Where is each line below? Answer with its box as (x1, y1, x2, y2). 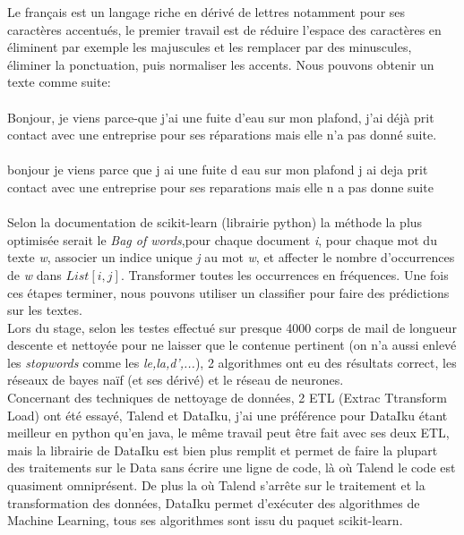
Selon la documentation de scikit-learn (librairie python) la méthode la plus (7, 213, 423, 232)
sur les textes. (7, 301, 82, 319)
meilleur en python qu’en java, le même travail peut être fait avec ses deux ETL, (7, 423, 450, 442)
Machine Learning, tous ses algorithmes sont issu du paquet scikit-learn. (7, 511, 403, 530)
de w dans (7, 265, 62, 284)
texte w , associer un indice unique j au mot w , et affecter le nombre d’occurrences (7, 248, 455, 267)
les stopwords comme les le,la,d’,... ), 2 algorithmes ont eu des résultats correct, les (7, 352, 457, 371)
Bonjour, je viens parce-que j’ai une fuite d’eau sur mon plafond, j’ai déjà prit (7, 107, 434, 126)
